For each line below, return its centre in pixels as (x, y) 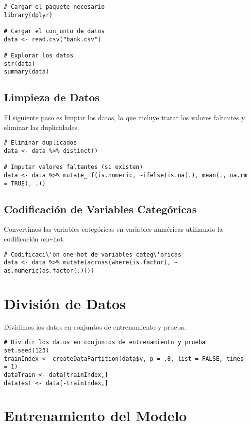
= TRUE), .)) (25, 183)
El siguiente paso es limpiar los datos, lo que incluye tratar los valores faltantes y (125, 118)
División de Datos (65, 303)
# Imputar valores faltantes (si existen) (74, 167)
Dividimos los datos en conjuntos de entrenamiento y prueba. (95, 326)
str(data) (20, 64)
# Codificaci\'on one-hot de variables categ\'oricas (93, 254)
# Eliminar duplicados (41, 143)
